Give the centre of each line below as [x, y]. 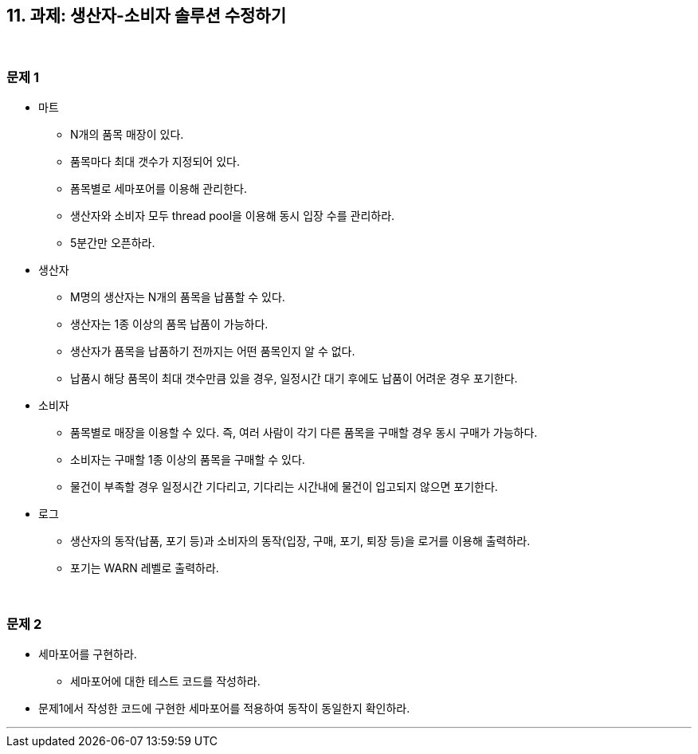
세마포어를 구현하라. [88, 654]
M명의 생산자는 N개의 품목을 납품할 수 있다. [178, 297]
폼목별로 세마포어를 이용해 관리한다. [159, 189]
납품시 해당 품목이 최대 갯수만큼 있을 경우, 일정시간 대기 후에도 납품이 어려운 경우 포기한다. [294, 379]
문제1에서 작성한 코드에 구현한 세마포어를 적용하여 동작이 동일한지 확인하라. [224, 708]
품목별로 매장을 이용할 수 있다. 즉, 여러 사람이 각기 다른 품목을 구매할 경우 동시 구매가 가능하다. [304, 433]
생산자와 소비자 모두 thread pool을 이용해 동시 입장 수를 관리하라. [233, 216]
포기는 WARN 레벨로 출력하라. [145, 568]
